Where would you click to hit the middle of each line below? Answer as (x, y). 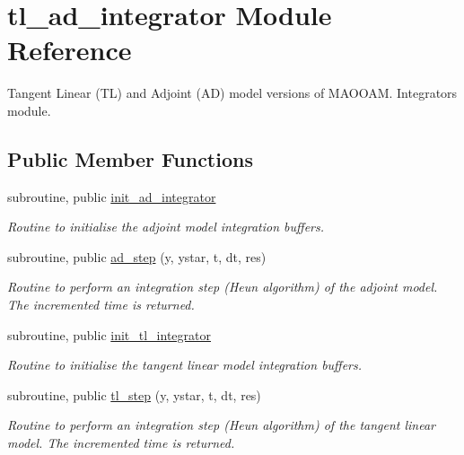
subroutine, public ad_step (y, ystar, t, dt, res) (137, 256)
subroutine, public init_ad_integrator (112, 196)
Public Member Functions (130, 158)
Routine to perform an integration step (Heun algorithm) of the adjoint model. (223, 287)
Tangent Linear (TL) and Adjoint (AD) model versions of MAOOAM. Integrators (232, 93)
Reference (70, 50)
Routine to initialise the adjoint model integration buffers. (166, 227)
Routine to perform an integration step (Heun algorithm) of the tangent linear (222, 425)
